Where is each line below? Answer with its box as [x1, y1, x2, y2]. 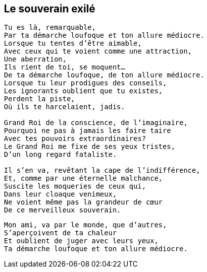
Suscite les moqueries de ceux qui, [4, 182, 146, 191]
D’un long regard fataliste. [4, 150, 117, 159]
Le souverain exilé [4, 2, 96, 15]
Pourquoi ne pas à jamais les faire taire [4, 127, 171, 135]
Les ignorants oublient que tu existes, [4, 87, 163, 95]
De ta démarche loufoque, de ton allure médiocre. [4, 71, 205, 79]
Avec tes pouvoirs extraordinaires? [4, 135, 146, 143]
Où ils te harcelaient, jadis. [4, 103, 125, 111]
